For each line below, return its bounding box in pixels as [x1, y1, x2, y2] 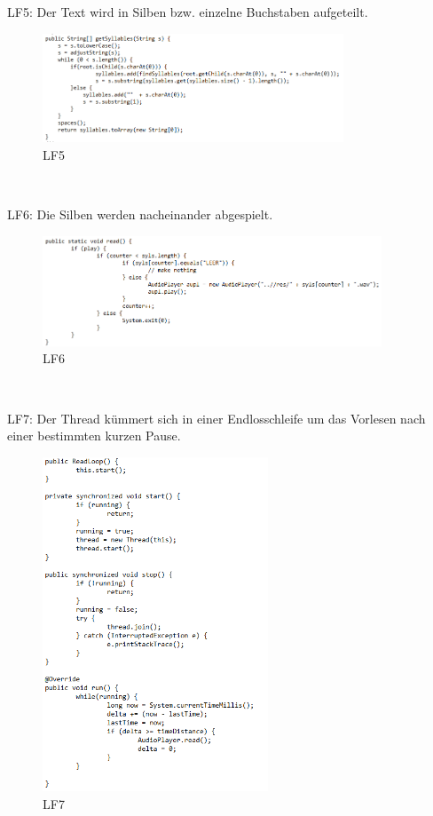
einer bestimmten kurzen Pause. [7, 426, 181, 445]
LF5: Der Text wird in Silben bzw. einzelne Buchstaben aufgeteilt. [7, 3, 368, 20]
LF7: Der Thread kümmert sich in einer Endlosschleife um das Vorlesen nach [7, 408, 426, 427]
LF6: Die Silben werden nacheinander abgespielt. [7, 204, 273, 223]
